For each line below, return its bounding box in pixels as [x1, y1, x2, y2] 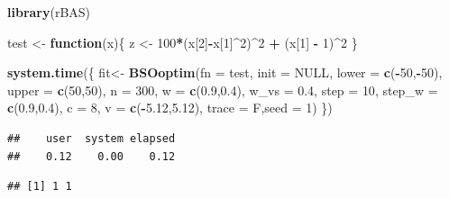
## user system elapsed [7, 131, 176, 145]
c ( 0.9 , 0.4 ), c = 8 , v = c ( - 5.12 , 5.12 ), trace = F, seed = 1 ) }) [7, 98, 333, 117]
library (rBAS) [7, 3, 91, 21]
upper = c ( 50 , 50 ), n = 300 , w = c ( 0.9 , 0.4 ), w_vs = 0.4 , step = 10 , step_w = [7, 80, 438, 99]
